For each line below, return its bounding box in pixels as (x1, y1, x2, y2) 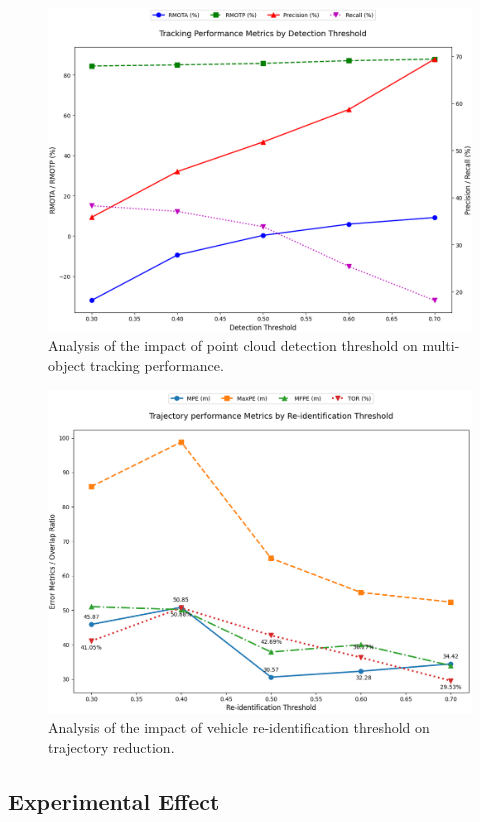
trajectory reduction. (48, 736, 175, 757)
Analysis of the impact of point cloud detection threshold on (48, 335, 418, 356)
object (48, 354, 86, 375)
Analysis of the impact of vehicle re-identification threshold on (48, 717, 430, 738)
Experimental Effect (8, 785, 220, 816)
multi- (422, 335, 460, 356)
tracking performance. (89, 354, 224, 375)
